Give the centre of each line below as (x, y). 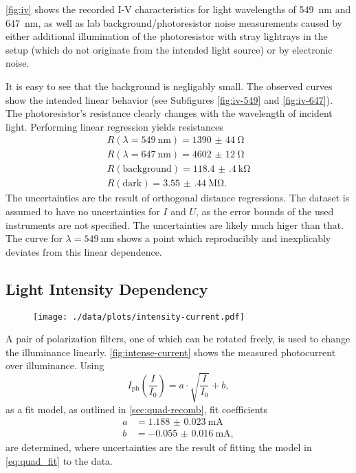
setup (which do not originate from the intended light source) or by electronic (169, 49)
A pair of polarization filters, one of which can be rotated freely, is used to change (178, 339)
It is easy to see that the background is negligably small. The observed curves (169, 86)
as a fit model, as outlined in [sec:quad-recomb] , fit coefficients (137, 409)
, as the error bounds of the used (265, 211)
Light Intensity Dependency (107, 288)
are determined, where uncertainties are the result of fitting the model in (159, 447)
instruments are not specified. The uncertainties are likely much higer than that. (175, 224)
